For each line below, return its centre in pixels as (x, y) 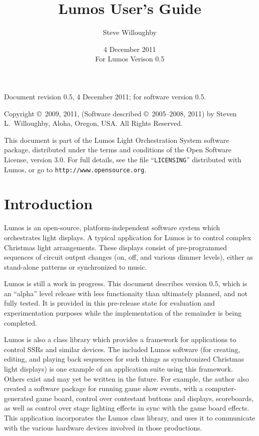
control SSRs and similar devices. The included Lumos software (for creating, (122, 349)
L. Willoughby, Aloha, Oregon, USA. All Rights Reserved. (93, 123)
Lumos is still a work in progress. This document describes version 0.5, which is (126, 283)
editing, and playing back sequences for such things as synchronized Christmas (124, 359)
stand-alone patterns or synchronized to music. (76, 266)
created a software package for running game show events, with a (104, 388)
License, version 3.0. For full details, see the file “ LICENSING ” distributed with (123, 159)
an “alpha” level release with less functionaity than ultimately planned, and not (126, 293)
